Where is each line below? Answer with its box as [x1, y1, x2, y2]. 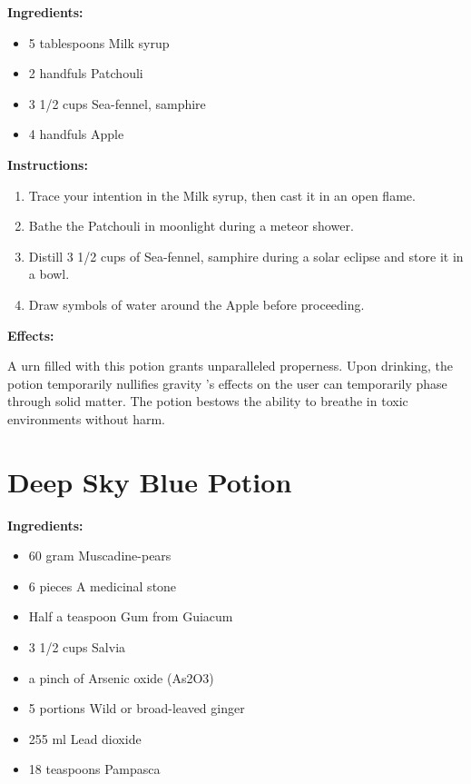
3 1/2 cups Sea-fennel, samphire [28, 94, 206, 113]
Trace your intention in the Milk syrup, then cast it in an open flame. [28, 185, 416, 204]
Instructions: [7, 154, 88, 174]
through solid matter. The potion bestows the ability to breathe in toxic [7, 392, 408, 411]
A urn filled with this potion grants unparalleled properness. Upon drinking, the [7, 356, 454, 375]
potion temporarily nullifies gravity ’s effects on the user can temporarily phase [7, 373, 447, 392]
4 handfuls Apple [28, 124, 124, 144]
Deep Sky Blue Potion [7, 462, 292, 500]
